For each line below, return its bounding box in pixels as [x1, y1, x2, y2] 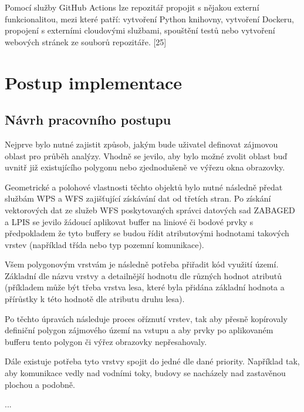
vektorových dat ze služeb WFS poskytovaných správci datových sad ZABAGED [5, 203, 295, 216]
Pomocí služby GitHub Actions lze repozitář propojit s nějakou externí [5, 1, 259, 13]
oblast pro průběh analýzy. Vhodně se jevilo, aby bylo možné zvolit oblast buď [5, 149, 288, 162]
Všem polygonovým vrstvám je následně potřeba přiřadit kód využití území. [5, 258, 279, 270]
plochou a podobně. [5, 378, 75, 390]
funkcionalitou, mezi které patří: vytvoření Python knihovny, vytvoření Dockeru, [5, 12, 295, 25]
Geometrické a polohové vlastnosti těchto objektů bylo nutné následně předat [5, 180, 283, 193]
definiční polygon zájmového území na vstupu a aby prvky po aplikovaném [5, 324, 273, 336]
